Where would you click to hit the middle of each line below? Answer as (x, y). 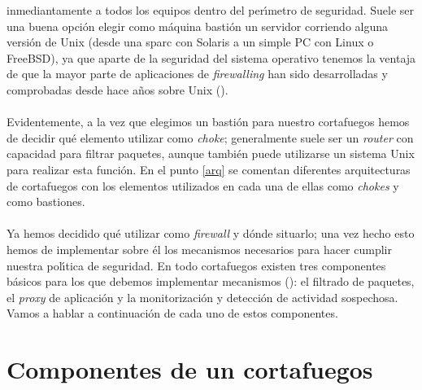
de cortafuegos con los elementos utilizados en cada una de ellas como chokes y (203, 185)
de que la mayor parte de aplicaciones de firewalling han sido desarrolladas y (197, 74)
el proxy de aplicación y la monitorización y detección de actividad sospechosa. (202, 297)
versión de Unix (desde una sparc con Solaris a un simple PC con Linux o (190, 42)
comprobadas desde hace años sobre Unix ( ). (117, 89)
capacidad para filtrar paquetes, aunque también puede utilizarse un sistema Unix (211, 153)
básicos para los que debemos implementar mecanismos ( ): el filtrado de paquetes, (211, 281)
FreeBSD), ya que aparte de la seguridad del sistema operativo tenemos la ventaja (211, 57)
